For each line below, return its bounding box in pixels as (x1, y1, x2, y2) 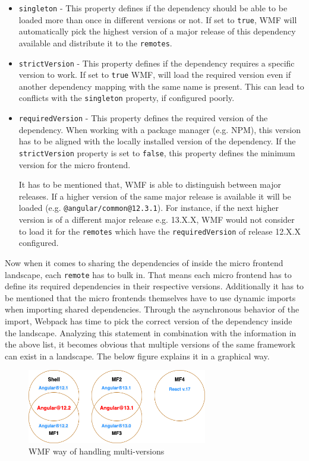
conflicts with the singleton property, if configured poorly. (18, 91, 235, 104)
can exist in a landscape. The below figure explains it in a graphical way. (5, 349, 270, 362)
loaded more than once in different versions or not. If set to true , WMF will (18, 13, 297, 26)
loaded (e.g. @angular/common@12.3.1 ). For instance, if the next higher (18, 201, 279, 214)
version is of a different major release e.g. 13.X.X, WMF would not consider (18, 213, 295, 226)
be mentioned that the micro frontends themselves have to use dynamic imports (5, 291, 296, 304)
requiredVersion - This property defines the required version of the (18, 112, 268, 124)
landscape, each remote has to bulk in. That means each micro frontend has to (5, 268, 292, 280)
